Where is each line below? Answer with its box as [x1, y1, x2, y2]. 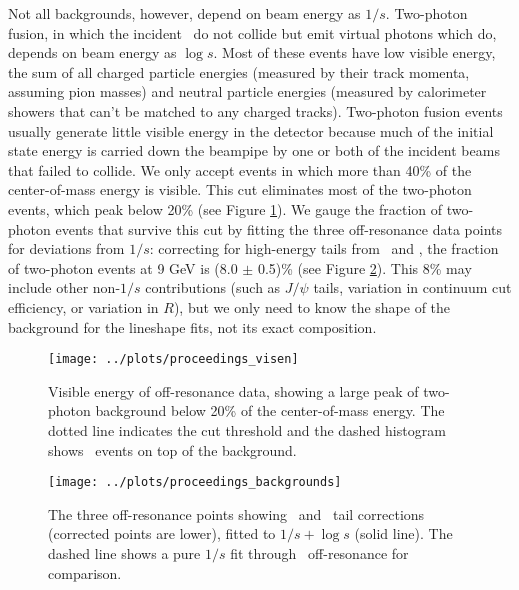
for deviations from [8, 238, 125, 259]
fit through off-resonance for [230, 542, 409, 563]
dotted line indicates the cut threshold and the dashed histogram [48, 419, 446, 440]
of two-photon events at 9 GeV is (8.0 [8, 257, 238, 278]
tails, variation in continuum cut [313, 277, 512, 298]
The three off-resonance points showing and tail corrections [48, 503, 425, 524]
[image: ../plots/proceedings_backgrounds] [48, 475, 342, 490]
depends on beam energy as [8, 42, 177, 63]
